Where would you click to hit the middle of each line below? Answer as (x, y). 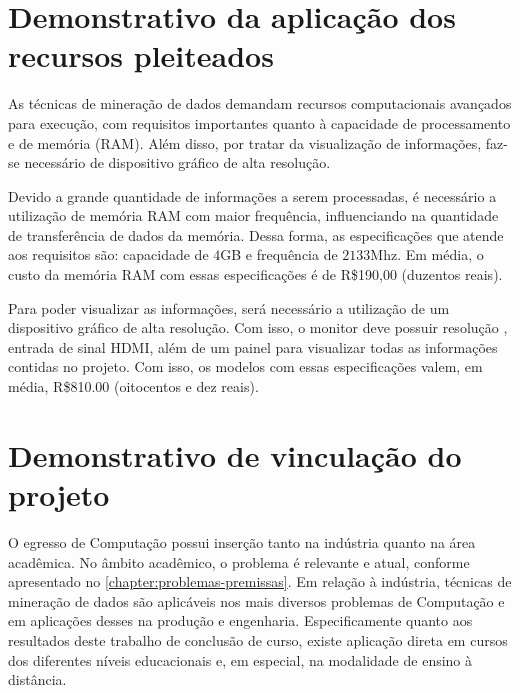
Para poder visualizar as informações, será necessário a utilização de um (229, 307)
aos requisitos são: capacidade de (108, 254)
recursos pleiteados (141, 55)
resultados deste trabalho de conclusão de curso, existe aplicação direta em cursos (258, 639)
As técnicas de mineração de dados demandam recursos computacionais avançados (260, 103)
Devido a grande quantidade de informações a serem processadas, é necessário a (252, 195)
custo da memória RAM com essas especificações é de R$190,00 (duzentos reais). (255, 274)
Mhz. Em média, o (427, 254)
